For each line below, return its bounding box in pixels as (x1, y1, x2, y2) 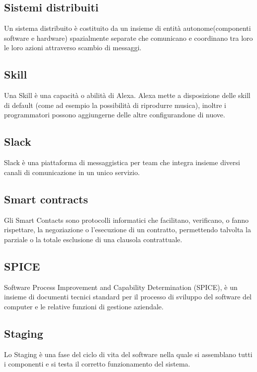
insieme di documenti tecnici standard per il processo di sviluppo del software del (4, 291, 252, 302)
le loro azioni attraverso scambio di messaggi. (4, 42, 142, 53)
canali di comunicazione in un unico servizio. (4, 167, 140, 177)
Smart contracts (4, 191, 88, 206)
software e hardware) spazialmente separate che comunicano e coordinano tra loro (4, 32, 253, 43)
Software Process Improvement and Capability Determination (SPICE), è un (4, 281, 238, 292)
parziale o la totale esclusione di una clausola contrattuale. (4, 234, 182, 244)
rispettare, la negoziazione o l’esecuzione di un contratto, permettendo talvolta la (4, 224, 251, 235)
